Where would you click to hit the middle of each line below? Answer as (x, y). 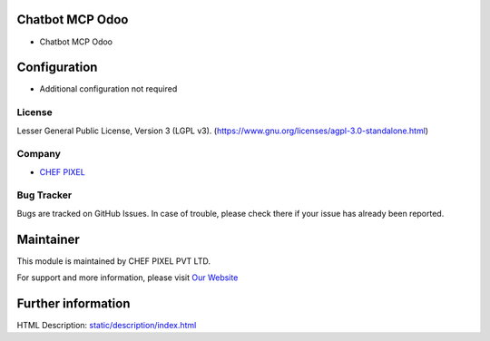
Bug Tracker (44, 195)
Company (39, 154)
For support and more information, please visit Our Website (127, 278)
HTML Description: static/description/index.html (107, 326)
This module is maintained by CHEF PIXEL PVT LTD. (113, 261)
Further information (73, 303)
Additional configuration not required (108, 89)
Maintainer (49, 239)
